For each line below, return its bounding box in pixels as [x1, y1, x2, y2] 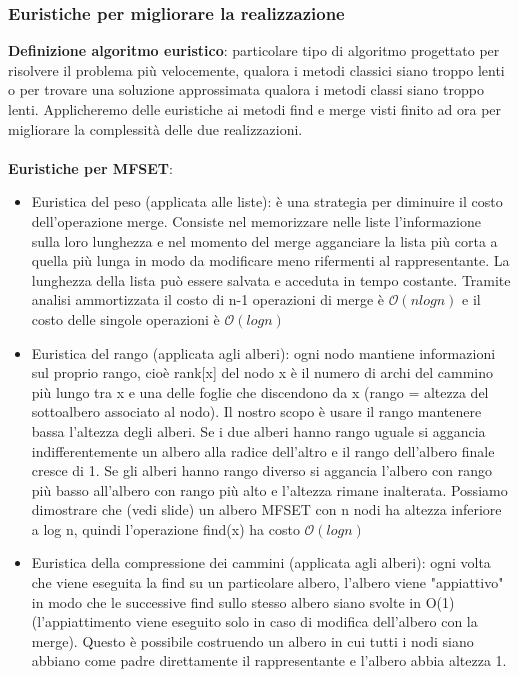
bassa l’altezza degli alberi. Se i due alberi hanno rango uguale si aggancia [31, 420, 486, 441]
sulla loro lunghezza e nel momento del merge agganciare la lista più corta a [31, 230, 498, 251]
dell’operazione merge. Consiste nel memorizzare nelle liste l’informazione [31, 210, 481, 231]
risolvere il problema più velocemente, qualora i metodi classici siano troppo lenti [8, 59, 505, 80]
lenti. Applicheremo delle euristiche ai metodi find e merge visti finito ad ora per [8, 99, 502, 119]
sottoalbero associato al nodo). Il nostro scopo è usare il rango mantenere [31, 401, 482, 422]
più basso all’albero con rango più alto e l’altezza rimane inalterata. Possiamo [31, 479, 508, 500]
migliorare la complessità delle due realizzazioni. [8, 118, 303, 139]
